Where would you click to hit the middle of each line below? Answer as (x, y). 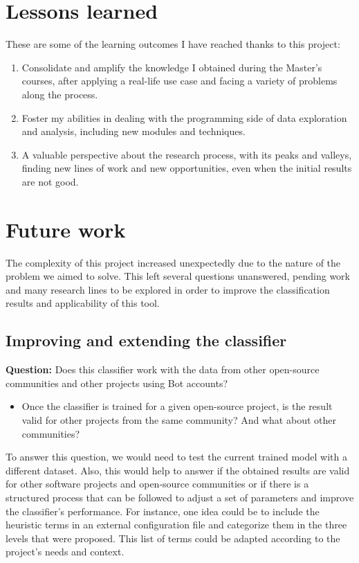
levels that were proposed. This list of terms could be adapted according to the (173, 538)
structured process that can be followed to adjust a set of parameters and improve (180, 497)
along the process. (60, 94)
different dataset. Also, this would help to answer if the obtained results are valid (178, 470)
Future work (66, 229)
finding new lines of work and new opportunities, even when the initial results (187, 168)
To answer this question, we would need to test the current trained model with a (176, 457)
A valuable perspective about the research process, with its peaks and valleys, (187, 154)
